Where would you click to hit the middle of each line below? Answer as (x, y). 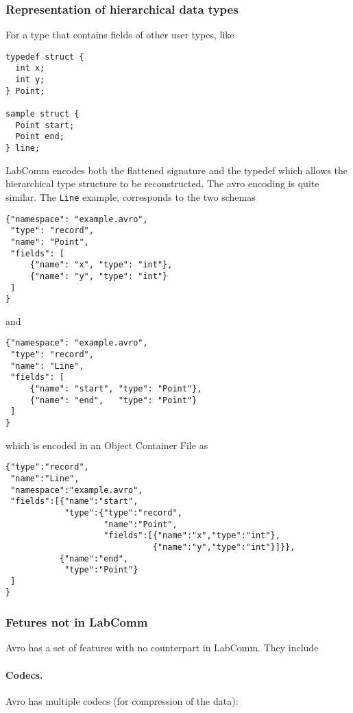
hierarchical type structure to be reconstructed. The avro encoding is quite (162, 183)
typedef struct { (45, 57)
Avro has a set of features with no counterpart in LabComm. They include (162, 648)
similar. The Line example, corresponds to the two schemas (131, 196)
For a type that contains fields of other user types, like (120, 35)
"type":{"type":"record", (123, 512)
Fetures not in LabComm (77, 622)
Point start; (45, 125)
